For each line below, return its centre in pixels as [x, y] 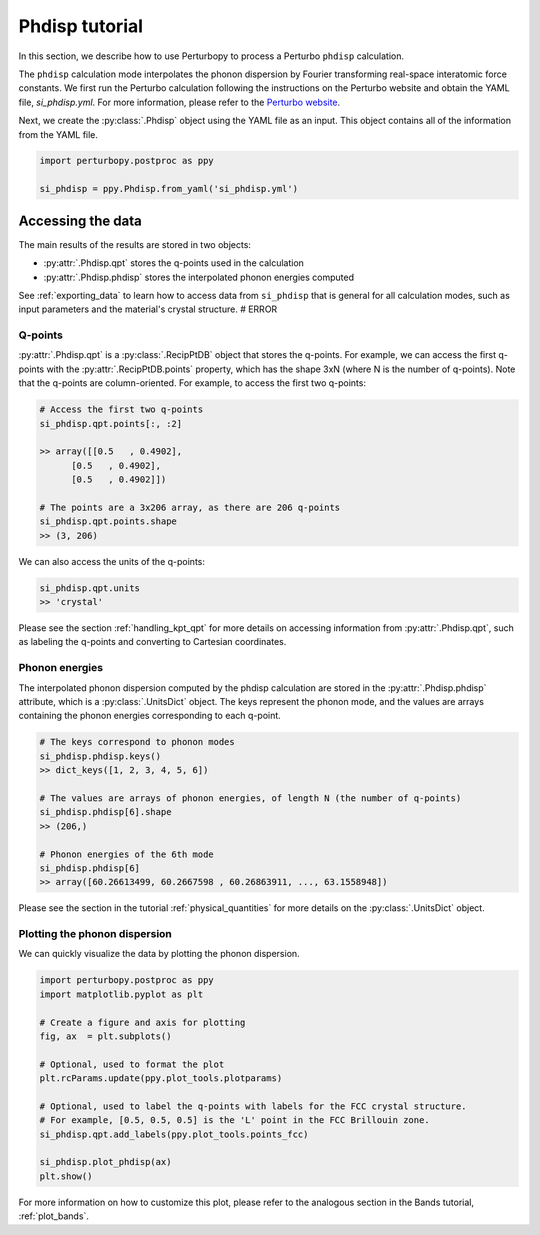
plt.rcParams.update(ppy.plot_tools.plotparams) [161, 1078]
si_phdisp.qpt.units [89, 588]
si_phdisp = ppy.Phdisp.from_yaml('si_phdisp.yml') [169, 189]
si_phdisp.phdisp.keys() [100, 756]
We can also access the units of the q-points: [111, 561]
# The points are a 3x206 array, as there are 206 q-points [190, 507]
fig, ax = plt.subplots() [105, 1036]
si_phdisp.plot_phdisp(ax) [105, 1162]
